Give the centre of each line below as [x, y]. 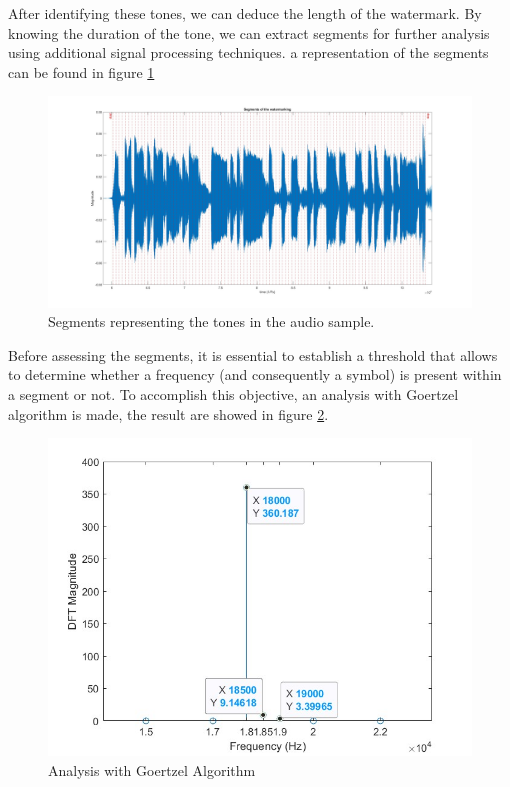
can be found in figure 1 [81, 71]
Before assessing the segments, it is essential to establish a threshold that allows [253, 354]
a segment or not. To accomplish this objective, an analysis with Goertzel [233, 393]
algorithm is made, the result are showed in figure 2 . [168, 413]
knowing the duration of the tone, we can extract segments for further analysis [249, 32]
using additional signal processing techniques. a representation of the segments [248, 52]
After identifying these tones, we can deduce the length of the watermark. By [245, 13]
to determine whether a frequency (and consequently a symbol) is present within [255, 374]
